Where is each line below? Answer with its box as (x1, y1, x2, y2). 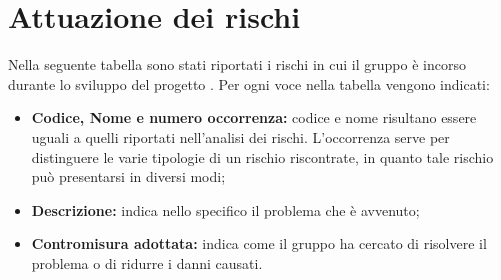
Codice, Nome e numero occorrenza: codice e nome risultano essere (31, 107, 477, 128)
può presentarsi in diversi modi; (31, 166, 226, 187)
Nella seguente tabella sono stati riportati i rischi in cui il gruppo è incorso (8, 54, 466, 75)
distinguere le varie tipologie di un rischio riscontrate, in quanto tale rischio (31, 146, 494, 167)
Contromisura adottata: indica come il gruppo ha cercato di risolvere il (31, 233, 487, 254)
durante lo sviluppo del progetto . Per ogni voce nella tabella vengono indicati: (8, 73, 490, 94)
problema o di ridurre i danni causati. (31, 252, 263, 273)
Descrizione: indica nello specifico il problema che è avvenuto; (31, 199, 420, 220)
